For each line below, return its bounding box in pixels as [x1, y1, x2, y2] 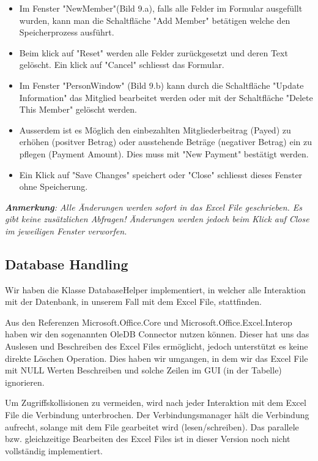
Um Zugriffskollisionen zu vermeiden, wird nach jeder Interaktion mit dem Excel [5, 396, 306, 409]
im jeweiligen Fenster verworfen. [5, 224, 127, 237]
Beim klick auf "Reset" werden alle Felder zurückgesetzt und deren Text [19, 46, 288, 59]
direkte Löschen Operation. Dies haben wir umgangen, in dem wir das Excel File [5, 351, 308, 364]
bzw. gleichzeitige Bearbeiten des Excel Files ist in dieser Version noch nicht [5, 432, 290, 445]
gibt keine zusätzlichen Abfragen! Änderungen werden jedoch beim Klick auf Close [5, 212, 309, 225]
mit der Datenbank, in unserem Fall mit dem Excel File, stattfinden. [5, 295, 262, 308]
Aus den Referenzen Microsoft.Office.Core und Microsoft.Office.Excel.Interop [5, 315, 292, 328]
